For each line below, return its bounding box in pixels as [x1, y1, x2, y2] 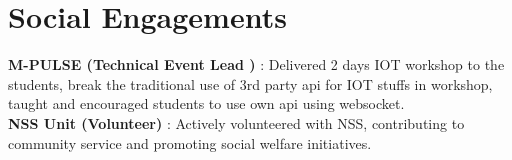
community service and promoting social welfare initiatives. [8, 132, 372, 153]
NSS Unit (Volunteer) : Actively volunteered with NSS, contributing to [8, 112, 465, 133]
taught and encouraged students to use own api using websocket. [8, 93, 405, 114]
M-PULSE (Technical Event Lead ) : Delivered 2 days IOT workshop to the [8, 54, 505, 75]
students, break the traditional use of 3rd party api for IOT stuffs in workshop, [8, 73, 493, 94]
